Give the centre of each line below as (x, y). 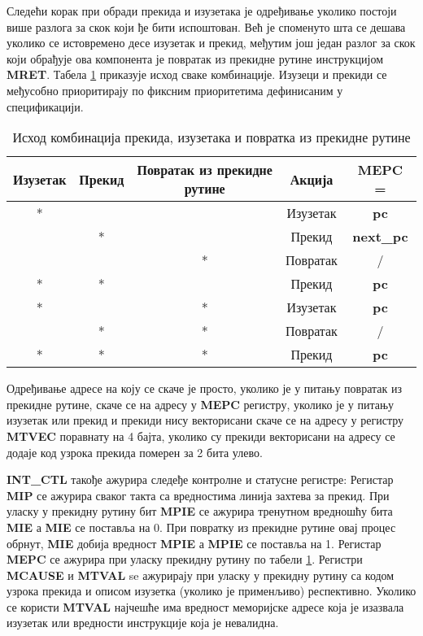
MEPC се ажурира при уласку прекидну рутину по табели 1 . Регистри (185, 559)
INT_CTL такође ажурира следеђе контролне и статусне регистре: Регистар (200, 479)
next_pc (380, 237)
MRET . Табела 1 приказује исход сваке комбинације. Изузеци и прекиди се (197, 74)
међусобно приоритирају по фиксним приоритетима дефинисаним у (175, 90)
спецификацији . (45, 106)
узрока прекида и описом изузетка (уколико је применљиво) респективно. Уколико (211, 591)
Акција (312, 179)
